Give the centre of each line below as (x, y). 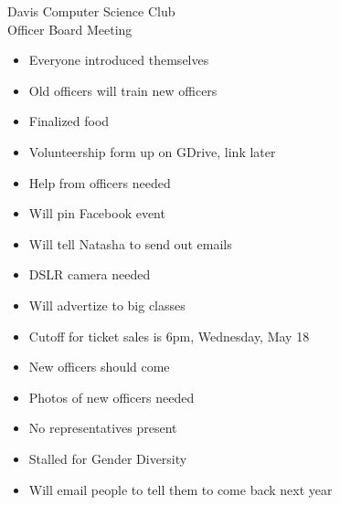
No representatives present (103, 428)
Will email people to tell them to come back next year (181, 489)
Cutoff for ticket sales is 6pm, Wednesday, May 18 (169, 336)
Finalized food (69, 121)
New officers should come (99, 367)
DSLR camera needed (90, 274)
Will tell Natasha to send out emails (130, 243)
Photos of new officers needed (112, 397)
